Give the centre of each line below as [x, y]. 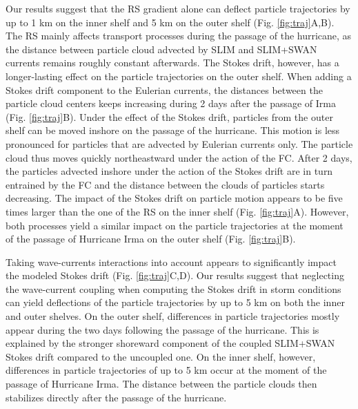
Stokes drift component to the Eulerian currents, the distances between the [164, 89]
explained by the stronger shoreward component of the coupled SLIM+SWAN [170, 343]
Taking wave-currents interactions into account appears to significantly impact [171, 261]
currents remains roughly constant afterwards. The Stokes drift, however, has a [172, 63]
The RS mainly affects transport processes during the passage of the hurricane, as [179, 36]
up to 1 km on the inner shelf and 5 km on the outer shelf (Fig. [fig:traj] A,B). [170, 22]
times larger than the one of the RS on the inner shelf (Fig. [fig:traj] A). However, [177, 211]
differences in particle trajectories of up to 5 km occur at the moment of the [166, 370]
